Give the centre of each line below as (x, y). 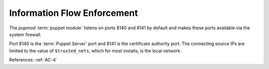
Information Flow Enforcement (73, 13)
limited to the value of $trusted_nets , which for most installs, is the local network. (95, 51)
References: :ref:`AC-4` (33, 60)
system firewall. (25, 34)
